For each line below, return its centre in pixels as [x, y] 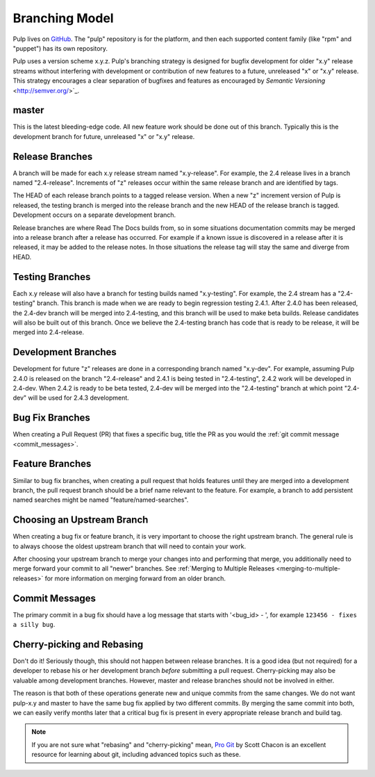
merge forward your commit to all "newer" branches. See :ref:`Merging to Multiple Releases [144, 569]
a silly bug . [34, 625]
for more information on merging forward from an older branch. [135, 578]
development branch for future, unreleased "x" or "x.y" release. [104, 136]
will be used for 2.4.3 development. [79, 398]
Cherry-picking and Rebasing [78, 644]
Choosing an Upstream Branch [81, 520]
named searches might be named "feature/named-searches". [101, 500]
